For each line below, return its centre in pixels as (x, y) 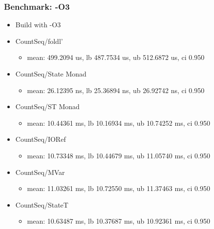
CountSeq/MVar (40, 172)
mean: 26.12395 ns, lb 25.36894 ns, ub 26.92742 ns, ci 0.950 (116, 90)
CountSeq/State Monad (51, 74)
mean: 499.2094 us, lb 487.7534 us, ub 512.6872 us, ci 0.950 (116, 57)
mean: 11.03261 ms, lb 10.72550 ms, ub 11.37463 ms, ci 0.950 (118, 188)
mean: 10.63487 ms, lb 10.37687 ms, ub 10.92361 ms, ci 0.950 (118, 221)
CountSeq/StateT (42, 204)
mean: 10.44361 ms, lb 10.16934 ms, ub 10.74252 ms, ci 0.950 (118, 123)
